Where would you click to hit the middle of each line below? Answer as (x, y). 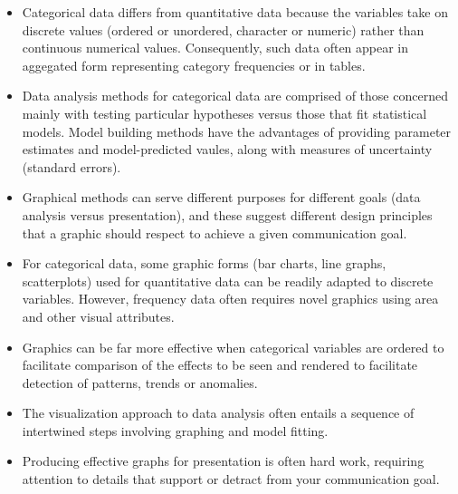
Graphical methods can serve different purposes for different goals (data (221, 197)
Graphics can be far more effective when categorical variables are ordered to (233, 347)
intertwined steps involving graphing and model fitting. (175, 430)
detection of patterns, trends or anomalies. (140, 382)
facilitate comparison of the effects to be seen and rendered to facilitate (220, 365)
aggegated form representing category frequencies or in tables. (194, 65)
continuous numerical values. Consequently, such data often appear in (215, 48)
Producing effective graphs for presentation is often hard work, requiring (223, 461)
